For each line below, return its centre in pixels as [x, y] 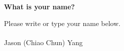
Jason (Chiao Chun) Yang [43, 42]
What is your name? [40, 6]
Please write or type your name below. [62, 23]
